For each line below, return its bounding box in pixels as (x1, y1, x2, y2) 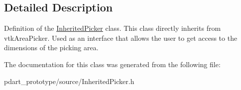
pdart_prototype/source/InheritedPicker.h (4, 76, 134, 86)
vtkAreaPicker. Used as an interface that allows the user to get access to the (4, 32, 238, 43)
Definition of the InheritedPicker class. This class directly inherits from (4, 23, 221, 33)
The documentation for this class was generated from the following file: (4, 59, 221, 69)
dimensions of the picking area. (4, 42, 99, 53)
